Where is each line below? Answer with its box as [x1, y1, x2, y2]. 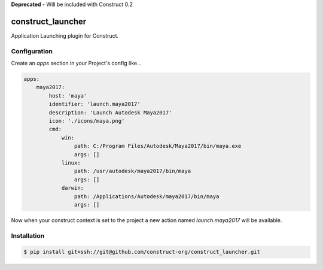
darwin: [61, 184, 84, 192]
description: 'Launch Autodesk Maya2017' [48, 109, 172, 116]
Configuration [11, 47, 53, 55]
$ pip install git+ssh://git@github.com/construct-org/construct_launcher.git [23, 248, 260, 256]
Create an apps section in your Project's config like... [11, 60, 142, 67]
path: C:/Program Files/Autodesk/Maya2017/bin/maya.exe [74, 142, 242, 150]
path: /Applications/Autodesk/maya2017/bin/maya [74, 193, 220, 200]
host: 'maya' [48, 92, 87, 99]
